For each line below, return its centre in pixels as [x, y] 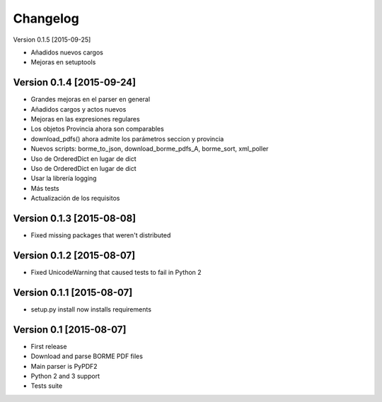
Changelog [46, 18]
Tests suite [47, 386]
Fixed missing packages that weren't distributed [101, 235]
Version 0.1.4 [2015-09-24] [75, 82]
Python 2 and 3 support [65, 376]
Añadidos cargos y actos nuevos [79, 109]
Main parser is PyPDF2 [64, 366]
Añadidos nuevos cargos [67, 52]
